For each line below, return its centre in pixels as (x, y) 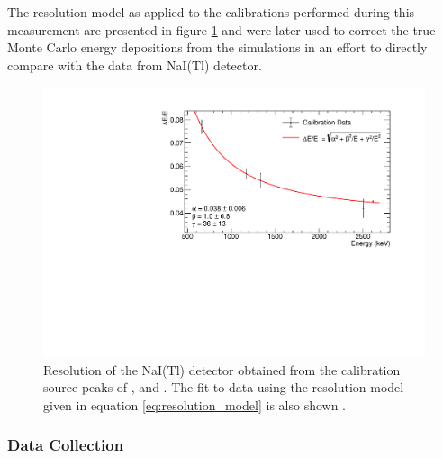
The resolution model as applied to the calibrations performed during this (211, 12)
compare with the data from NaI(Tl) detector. (135, 64)
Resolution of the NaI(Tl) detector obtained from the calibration (222, 369)
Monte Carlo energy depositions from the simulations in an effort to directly (217, 47)
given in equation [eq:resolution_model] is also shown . (194, 404)
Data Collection (66, 445)
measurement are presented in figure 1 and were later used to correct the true (221, 29)
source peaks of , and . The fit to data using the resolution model (224, 387)
